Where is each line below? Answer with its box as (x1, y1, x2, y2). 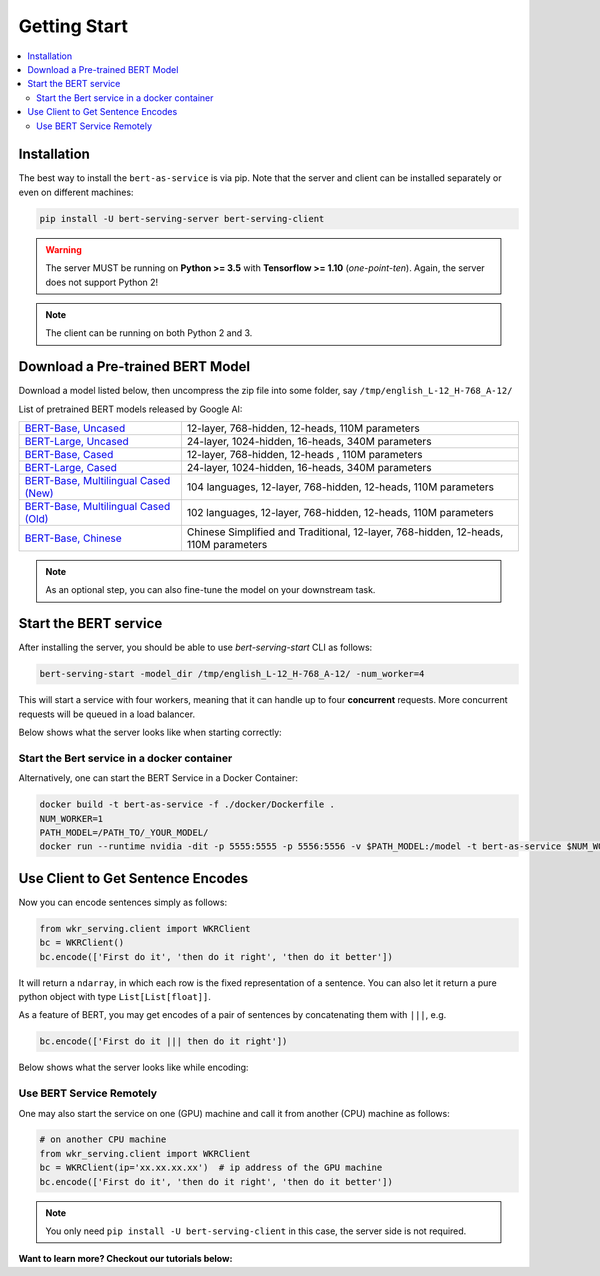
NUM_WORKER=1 (39, 813, 104, 824)
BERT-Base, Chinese (24, 531, 122, 545)
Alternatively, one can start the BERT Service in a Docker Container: (18, 772, 299, 784)
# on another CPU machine (39, 1134, 167, 1145)
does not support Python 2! (45, 276, 159, 288)
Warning (45, 243, 82, 255)
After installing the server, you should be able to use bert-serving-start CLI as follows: (18, 641, 373, 654)
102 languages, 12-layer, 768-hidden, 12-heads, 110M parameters (186, 506, 494, 520)
